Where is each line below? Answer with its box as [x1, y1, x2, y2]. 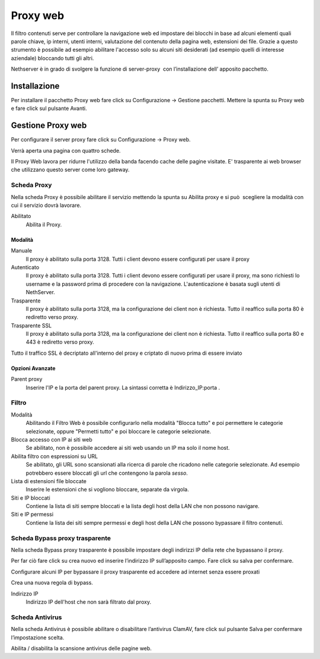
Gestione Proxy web [11, 121, 87, 131]
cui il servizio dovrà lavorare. [11, 202, 82, 209]
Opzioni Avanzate [11, 364, 56, 371]
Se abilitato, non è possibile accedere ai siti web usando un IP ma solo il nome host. [25, 444, 231, 452]
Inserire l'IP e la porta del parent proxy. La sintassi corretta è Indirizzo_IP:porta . [25, 384, 220, 391]
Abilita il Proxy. [25, 220, 62, 228]
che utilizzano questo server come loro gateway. [11, 166, 130, 174]
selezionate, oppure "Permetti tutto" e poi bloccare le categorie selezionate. [25, 428, 212, 435]
